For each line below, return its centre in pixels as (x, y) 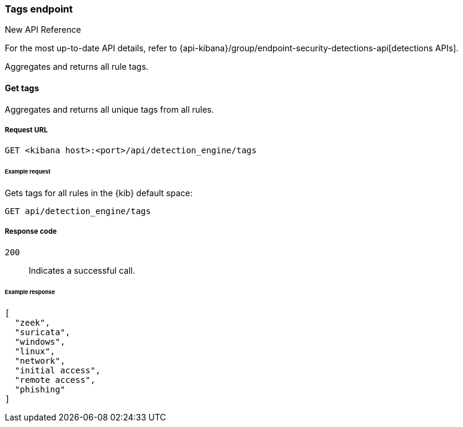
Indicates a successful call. (82, 270)
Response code (31, 232)
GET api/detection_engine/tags (78, 211)
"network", (40, 361)
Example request (28, 172)
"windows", (40, 341)
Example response (30, 292)
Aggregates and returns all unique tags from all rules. (110, 109)
